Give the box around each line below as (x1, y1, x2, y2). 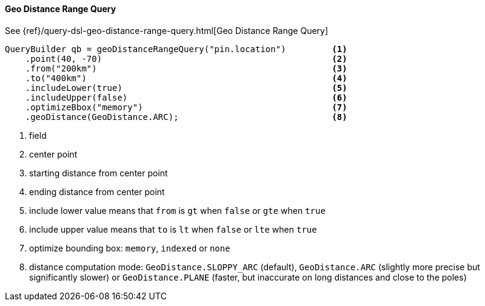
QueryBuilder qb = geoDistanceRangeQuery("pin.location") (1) (5, 44, 347, 54)
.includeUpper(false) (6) (25, 92, 347, 102)
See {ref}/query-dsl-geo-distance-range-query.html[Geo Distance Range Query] (5, 25, 329, 36)
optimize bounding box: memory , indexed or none (29, 242, 230, 253)
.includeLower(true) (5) (25, 82, 347, 93)
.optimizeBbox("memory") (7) (25, 102, 347, 112)
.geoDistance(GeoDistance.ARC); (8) (25, 111, 347, 122)
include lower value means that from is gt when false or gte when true (29, 205, 326, 216)
